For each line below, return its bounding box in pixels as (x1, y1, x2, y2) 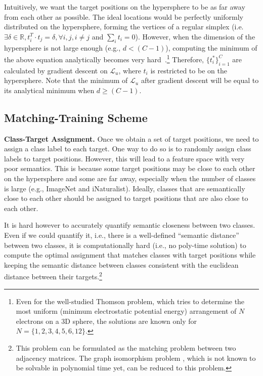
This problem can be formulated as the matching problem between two (16, 342, 236, 353)
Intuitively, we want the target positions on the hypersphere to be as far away (4, 2, 245, 12)
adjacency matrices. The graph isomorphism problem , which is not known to (16, 352, 256, 363)
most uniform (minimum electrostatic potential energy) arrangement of (16, 306, 237, 316)
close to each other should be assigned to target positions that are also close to (4, 193, 248, 203)
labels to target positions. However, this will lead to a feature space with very (4, 153, 245, 163)
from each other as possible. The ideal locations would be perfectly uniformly (4, 11, 243, 22)
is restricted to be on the (150, 65, 227, 75)
